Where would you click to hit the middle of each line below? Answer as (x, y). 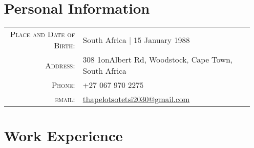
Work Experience (63, 136)
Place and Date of (42, 34)
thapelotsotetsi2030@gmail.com (136, 99)
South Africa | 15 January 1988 (136, 40)
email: (65, 99)
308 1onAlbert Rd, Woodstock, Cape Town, (158, 60)
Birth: (64, 45)
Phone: (63, 85)
